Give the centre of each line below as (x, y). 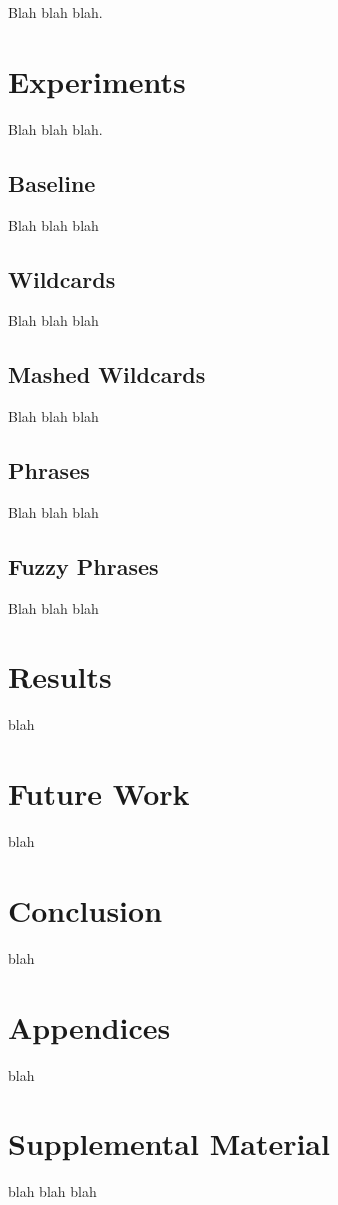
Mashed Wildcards (107, 374)
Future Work (99, 793)
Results (60, 676)
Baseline (52, 182)
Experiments (97, 80)
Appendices (89, 1026)
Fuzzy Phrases (83, 565)
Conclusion (85, 909)
